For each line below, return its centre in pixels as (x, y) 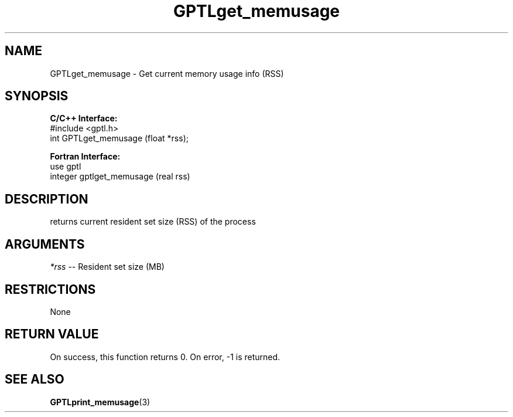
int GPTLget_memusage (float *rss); (119, 138)
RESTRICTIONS (50, 289)
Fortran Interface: (85, 157)
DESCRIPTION (47, 199)
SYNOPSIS (37, 96)
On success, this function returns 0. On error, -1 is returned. (165, 357)
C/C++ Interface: (84, 118)
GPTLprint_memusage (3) (100, 402)
